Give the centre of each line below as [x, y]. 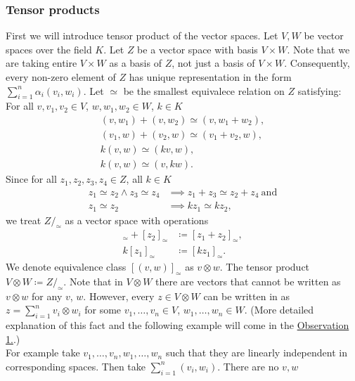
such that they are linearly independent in [256, 353]
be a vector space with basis [198, 49]
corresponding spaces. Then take [76, 366]
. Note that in [93, 281]
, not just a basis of [213, 63]
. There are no [248, 366]
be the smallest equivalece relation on [204, 90]
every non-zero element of [61, 77]
